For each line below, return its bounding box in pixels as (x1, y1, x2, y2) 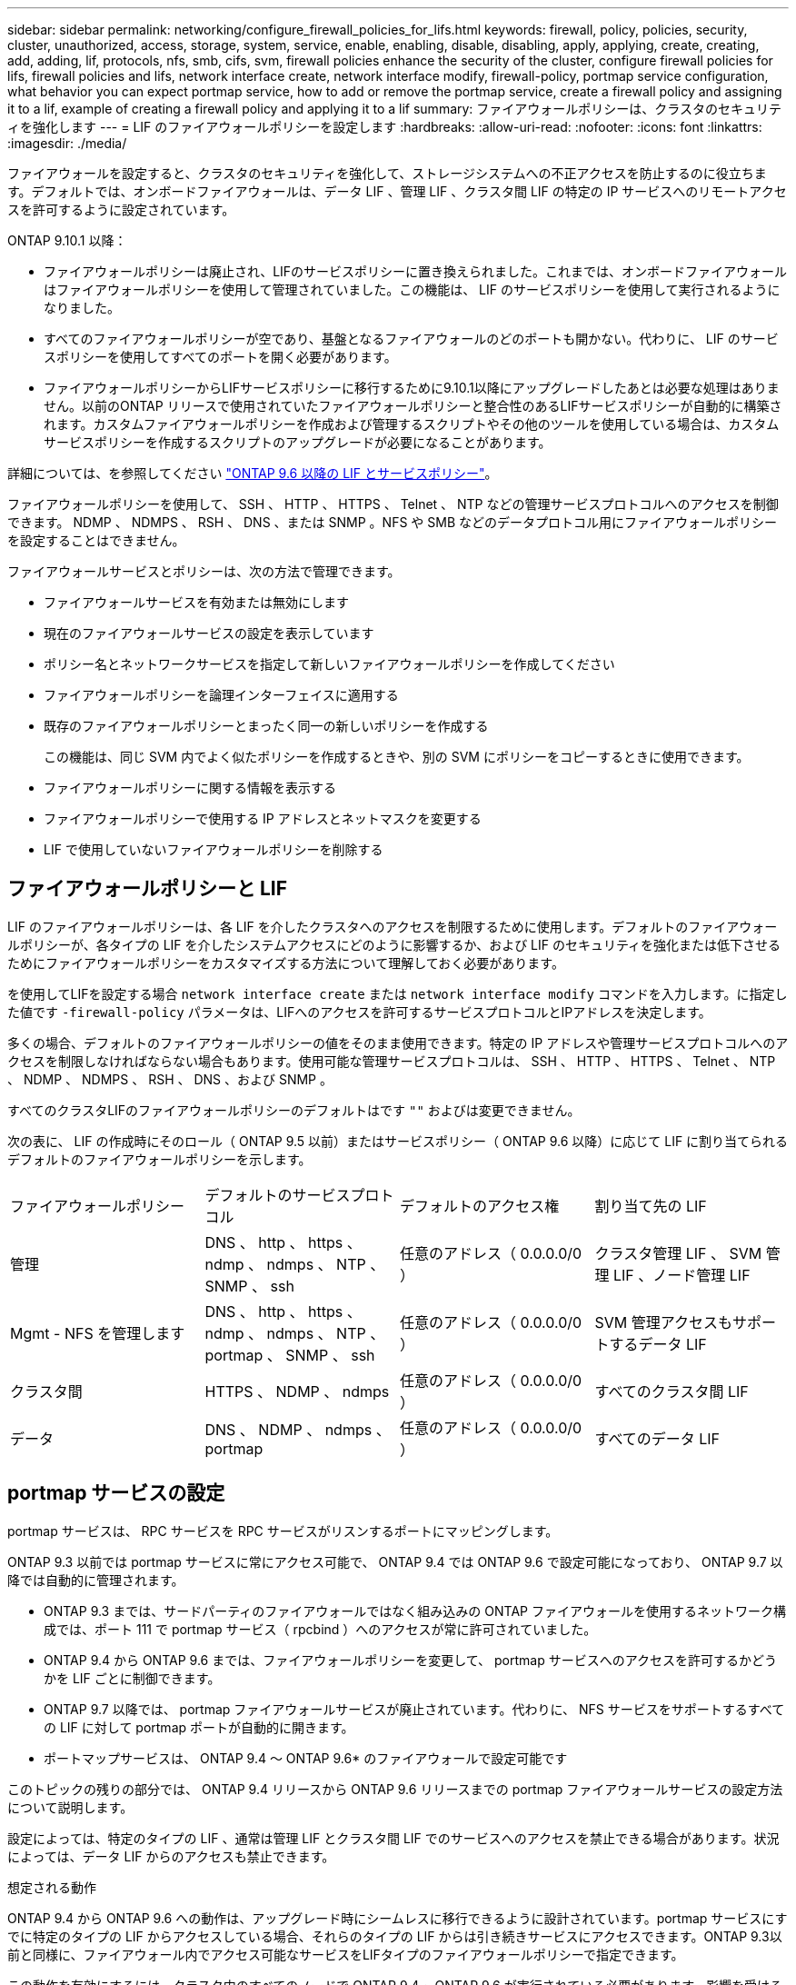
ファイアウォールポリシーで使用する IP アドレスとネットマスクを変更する (44, 811, 482, 826)
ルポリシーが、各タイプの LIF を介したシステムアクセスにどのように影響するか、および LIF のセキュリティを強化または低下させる (7, 936, 781, 953)
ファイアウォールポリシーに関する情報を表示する (44, 780, 336, 795)
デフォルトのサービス (204, 1185, 351, 1204)
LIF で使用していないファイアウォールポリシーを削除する (44, 842, 383, 857)
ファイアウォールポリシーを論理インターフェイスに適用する (44, 687, 399, 703)
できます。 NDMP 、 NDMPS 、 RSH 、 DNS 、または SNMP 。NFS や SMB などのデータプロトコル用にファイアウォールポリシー (7, 514, 777, 530)
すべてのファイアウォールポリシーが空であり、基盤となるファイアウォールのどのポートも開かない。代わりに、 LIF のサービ (44, 331, 779, 346)
